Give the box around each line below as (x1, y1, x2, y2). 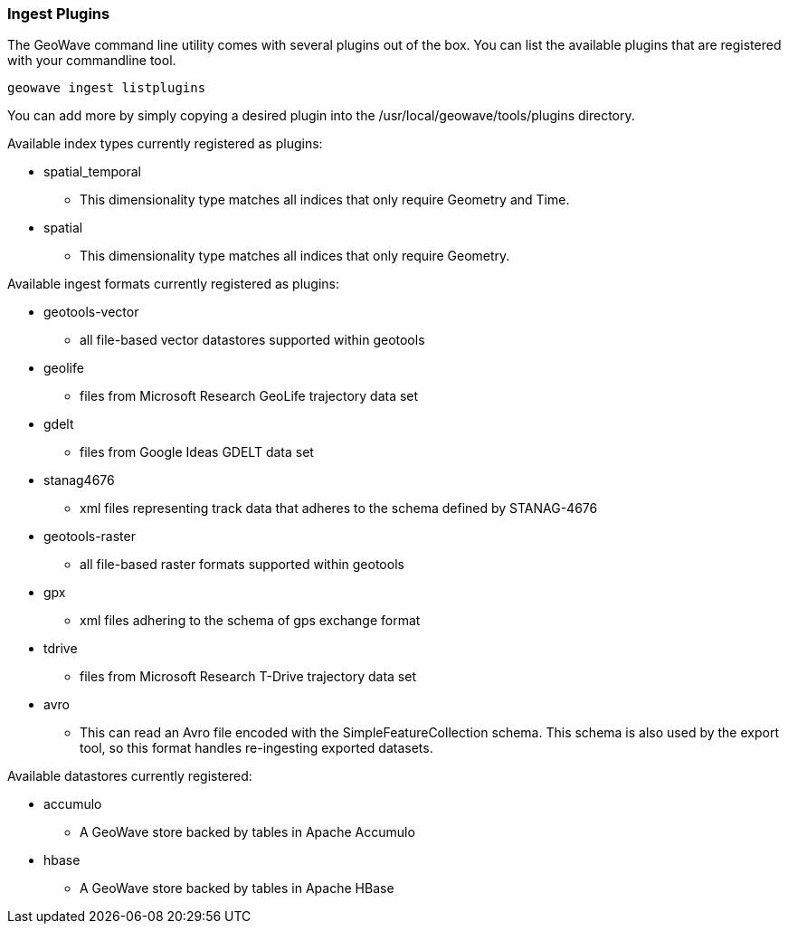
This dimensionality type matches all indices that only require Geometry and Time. (80, 192, 570, 208)
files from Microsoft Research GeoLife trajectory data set (80, 388, 419, 404)
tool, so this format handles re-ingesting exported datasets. (80, 740, 433, 756)
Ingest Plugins (7, 5, 110, 23)
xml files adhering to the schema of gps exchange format (80, 613, 421, 629)
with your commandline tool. (7, 52, 176, 69)
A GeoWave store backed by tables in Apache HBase (80, 880, 394, 897)
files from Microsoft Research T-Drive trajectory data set (80, 669, 416, 685)
